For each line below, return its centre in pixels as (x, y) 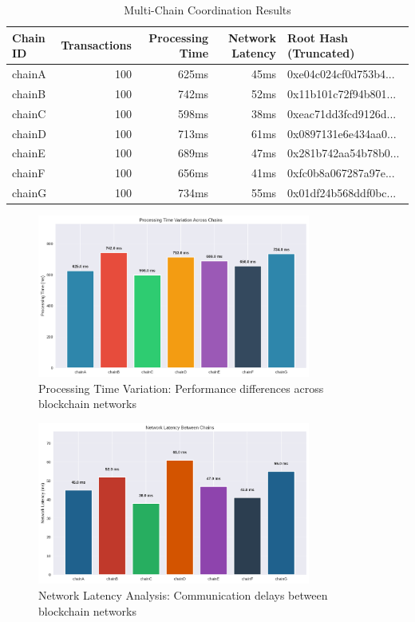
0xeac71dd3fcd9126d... (342, 113)
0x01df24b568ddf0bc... (342, 193)
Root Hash (318, 37)
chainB (29, 93)
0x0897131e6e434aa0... (342, 133)
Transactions (96, 45)
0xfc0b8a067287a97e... (341, 173)
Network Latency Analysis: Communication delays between (183, 595)
